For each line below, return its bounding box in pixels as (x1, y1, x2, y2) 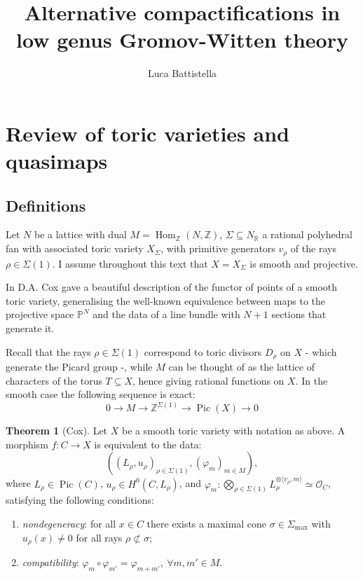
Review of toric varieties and (6, 118, 289, 147)
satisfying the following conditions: (6, 493, 154, 507)
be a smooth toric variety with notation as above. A (121, 423, 345, 438)
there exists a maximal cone (146, 516, 267, 530)
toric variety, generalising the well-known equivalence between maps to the (6, 293, 326, 308)
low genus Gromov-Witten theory (16, 25, 348, 54)
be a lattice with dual (34, 227, 127, 242)
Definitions (6, 194, 86, 216)
